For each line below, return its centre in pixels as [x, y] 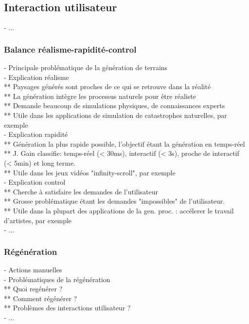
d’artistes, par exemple [38, 220]
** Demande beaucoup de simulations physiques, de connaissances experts [115, 105]
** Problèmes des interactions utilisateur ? [67, 308]
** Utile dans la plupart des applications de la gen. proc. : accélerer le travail [119, 210]
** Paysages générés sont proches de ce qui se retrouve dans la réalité [107, 86]
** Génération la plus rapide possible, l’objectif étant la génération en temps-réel [124, 143]
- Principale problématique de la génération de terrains [86, 67]
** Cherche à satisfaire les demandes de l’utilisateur [81, 191]
